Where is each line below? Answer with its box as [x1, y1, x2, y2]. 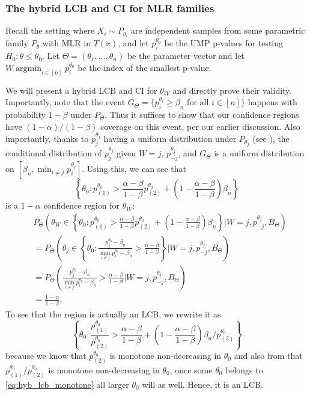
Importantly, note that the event [5, 96, 126, 108]
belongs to [225, 363, 263, 376]
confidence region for [43, 199, 120, 212]
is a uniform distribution [214, 147, 305, 159]
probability [5, 108, 46, 120]
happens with [248, 96, 297, 108]
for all [187, 99, 209, 108]
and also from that [234, 349, 303, 361]
